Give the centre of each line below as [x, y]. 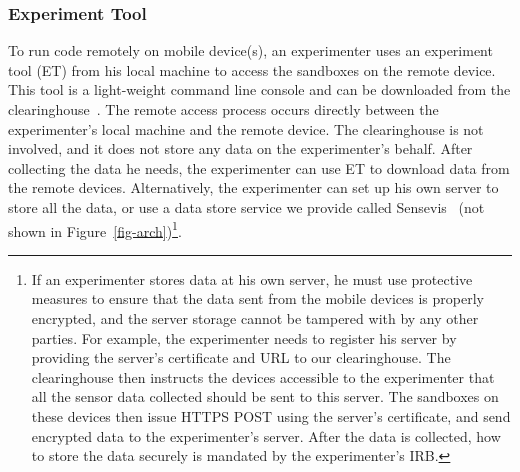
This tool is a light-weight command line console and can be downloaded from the [259, 89]
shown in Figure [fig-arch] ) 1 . [95, 229]
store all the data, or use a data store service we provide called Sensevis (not [246, 206]
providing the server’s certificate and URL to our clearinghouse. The [241, 357]
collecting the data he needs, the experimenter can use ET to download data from [259, 167]
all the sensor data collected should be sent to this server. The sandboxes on [265, 396]
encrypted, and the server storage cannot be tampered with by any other [255, 318]
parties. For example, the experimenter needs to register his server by [244, 337]
